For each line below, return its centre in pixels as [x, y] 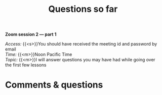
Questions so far [83, 9]
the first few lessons [26, 65]
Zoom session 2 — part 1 [31, 34]
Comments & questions [54, 85]
